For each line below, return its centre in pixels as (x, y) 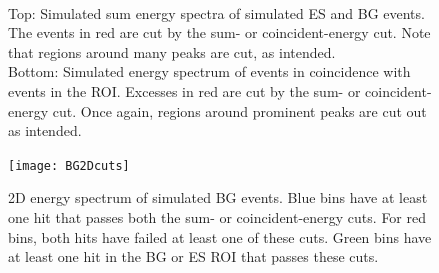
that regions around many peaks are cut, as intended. (172, 51)
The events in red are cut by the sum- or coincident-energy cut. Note (219, 32)
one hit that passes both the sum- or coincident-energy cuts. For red (217, 217)
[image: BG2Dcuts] (69, 165)
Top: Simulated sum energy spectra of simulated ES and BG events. (216, 12)
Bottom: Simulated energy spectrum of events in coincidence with (209, 71)
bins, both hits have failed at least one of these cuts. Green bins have (220, 236)
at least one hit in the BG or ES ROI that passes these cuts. (193, 256)
